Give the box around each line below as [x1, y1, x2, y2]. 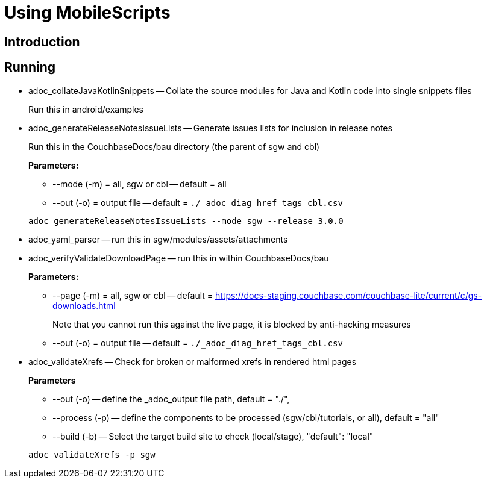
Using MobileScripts [4, 2, 171, 23]
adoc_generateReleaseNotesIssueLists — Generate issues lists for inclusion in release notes [28, 122, 392, 133]
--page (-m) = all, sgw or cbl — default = [52, 290, 213, 301]
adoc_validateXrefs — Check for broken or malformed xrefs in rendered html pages [28, 356, 357, 367]
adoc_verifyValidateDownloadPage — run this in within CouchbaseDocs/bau [28, 252, 329, 263]
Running [4, 60, 56, 75]
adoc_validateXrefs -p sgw [28, 449, 156, 460]
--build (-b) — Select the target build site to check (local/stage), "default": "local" [52, 431, 374, 441]
